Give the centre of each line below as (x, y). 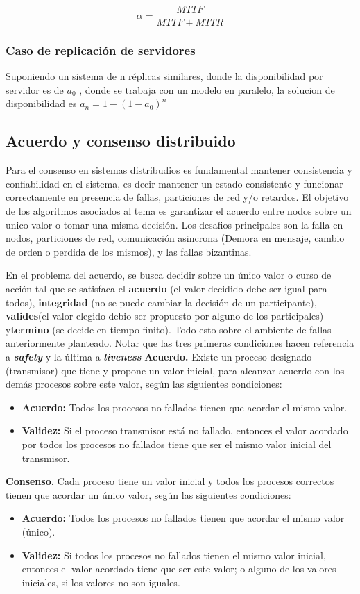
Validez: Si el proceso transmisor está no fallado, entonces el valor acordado (185, 430)
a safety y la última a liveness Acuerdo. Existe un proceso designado (159, 356)
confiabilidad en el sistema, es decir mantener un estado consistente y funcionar (174, 183)
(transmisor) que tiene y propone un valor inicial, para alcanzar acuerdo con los (175, 370)
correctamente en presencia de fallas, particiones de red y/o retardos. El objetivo (177, 197)
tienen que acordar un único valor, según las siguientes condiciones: (148, 494)
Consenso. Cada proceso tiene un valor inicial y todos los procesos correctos (170, 481)
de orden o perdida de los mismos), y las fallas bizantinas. (129, 251)
